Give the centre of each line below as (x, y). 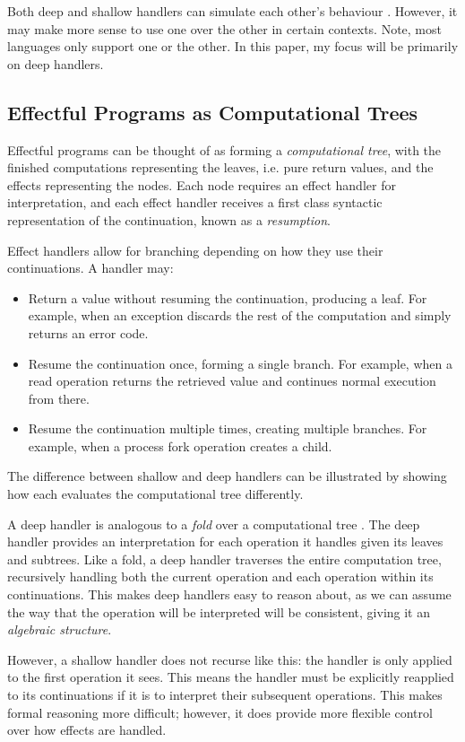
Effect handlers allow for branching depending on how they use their (195, 250)
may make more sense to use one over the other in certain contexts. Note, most (224, 28)
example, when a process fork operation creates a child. (180, 445)
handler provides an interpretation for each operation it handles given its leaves (225, 541)
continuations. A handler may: (90, 268)
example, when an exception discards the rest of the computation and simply (240, 315)
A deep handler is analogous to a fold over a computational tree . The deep (214, 524)
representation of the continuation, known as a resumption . (169, 219)
